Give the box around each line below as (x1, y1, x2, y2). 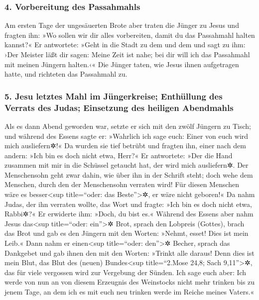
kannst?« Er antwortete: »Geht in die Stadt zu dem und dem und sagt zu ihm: (4, 39, 246, 50)
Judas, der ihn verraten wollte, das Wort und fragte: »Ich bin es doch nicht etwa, (4, 199, 252, 209)
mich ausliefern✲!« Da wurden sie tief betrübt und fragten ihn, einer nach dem (4, 140, 246, 151)
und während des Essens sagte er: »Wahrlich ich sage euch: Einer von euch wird (4, 130, 249, 141)
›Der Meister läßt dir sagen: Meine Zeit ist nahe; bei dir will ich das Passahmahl (4, 49, 250, 59)
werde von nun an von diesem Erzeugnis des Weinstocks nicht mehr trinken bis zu (4, 277, 255, 287)
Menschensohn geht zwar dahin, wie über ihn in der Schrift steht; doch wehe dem (4, 169, 253, 180)
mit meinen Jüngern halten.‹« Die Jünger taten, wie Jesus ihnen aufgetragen (4, 59, 239, 69)
